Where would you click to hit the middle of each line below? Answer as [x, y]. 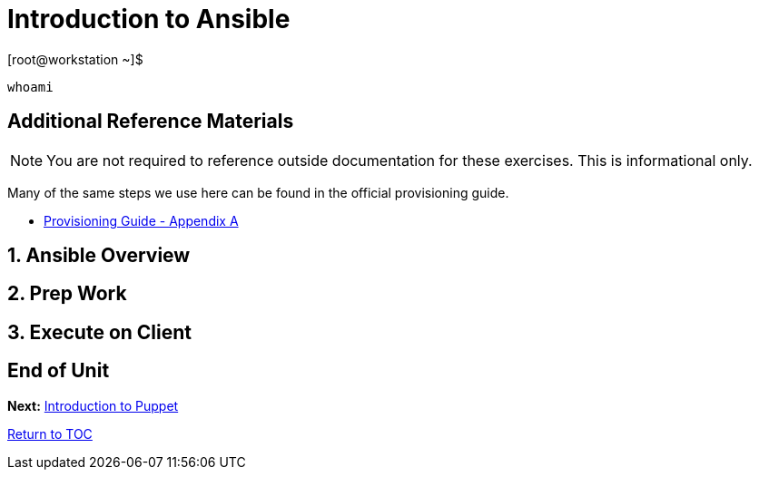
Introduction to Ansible [149, 19]
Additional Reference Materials [151, 122]
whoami [30, 87]
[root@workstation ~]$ [75, 59]
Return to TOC [50, 433]
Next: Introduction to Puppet [93, 405]
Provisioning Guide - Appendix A [141, 220]
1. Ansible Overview [99, 256]
